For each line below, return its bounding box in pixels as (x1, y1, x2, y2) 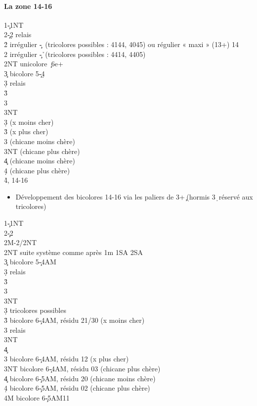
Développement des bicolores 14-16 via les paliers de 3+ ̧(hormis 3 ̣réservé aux (15, 191, 253, 202)
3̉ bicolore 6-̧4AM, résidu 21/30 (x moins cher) (4, 315, 145, 325)
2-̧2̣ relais (4, 29, 32, 40)
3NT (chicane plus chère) (4, 146, 80, 156)
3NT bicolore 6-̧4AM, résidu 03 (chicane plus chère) (4, 363, 161, 373)
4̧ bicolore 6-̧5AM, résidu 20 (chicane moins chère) (4, 373, 156, 383)
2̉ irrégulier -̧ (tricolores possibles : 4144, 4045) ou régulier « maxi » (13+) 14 (4, 39, 239, 49)
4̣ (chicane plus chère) (4, 165, 70, 175)
